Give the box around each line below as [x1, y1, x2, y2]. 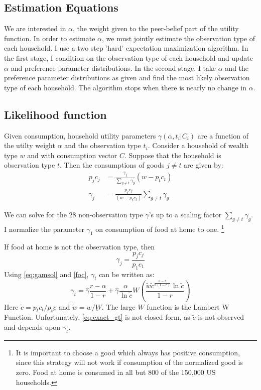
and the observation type [64, 140, 141, 151]
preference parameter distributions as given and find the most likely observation [4, 72, 250, 83]
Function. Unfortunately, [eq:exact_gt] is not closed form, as [4, 312, 190, 322]
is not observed [198, 312, 244, 322]
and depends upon [4, 321, 61, 332]
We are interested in [4, 23, 66, 34]
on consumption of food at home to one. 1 [95, 222, 224, 234]
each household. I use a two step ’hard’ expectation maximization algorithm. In [4, 43, 248, 53]
